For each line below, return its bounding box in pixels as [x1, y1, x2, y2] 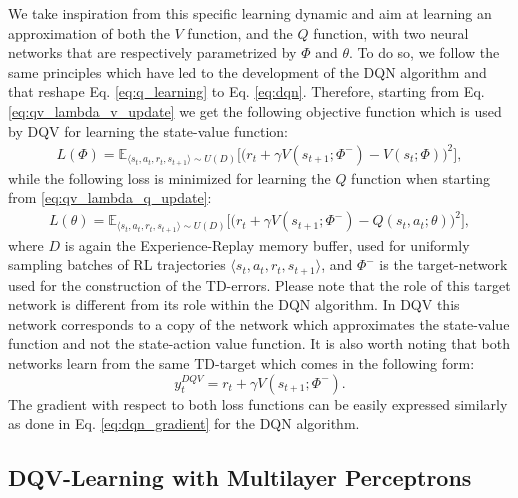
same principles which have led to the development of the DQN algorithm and [8, 61, 487, 82]
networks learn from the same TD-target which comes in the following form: [8, 353, 475, 374]
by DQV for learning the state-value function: [8, 120, 288, 141]
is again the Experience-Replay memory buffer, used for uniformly [64, 234, 470, 255]
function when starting [351, 167, 491, 188]
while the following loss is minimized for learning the [8, 167, 331, 188]
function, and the [187, 22, 293, 43]
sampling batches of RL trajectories [8, 254, 226, 275]
